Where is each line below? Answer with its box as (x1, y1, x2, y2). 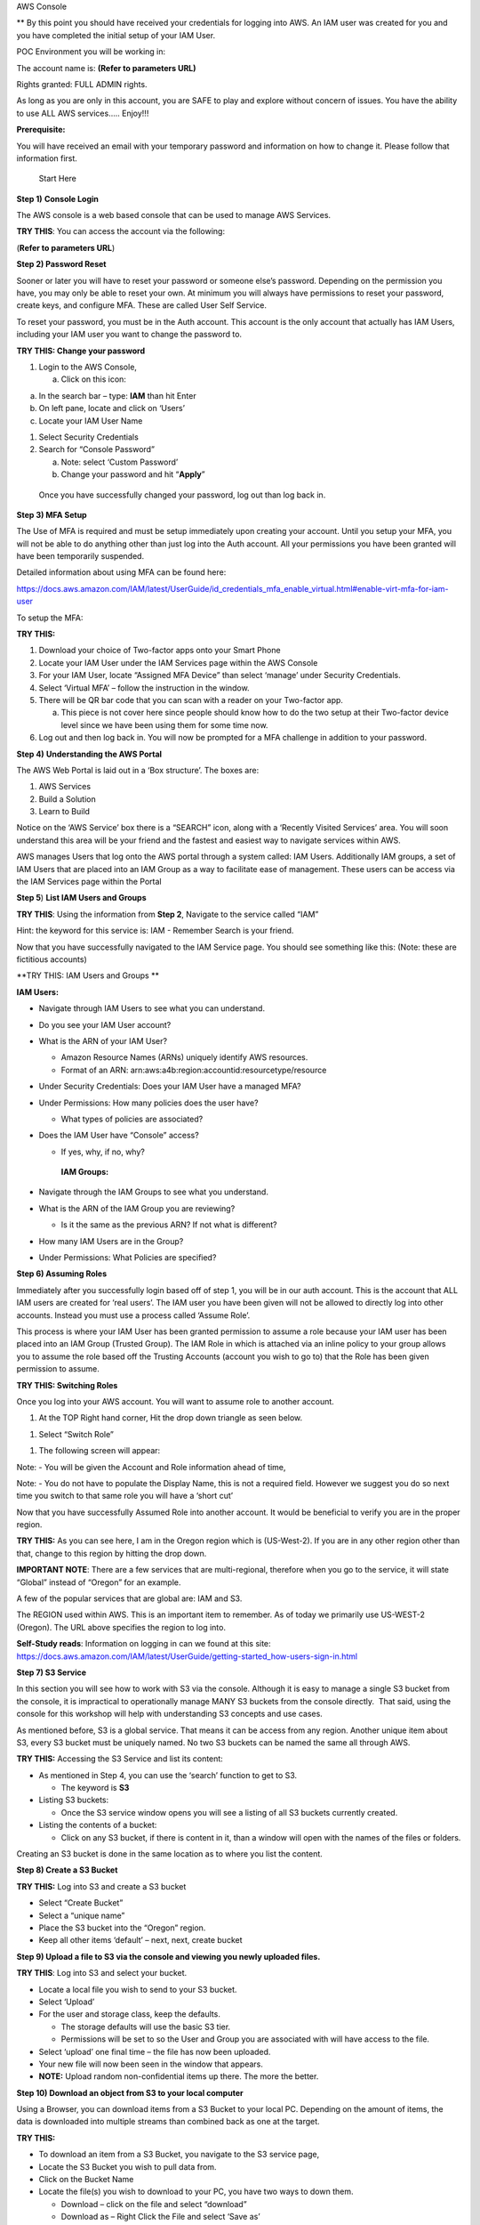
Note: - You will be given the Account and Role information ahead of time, (16, 1461, 286, 1472)
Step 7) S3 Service (16, 1667, 87, 1678)
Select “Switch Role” (38, 1428, 115, 1439)
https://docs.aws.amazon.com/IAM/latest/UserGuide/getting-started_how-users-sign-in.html (16, 1651, 358, 1662)
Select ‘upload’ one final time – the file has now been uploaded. (38, 2046, 271, 2057)
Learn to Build (38, 806, 91, 817)
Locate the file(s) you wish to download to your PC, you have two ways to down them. (38, 2186, 354, 2197)
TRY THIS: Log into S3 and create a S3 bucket (16, 1881, 187, 1891)
